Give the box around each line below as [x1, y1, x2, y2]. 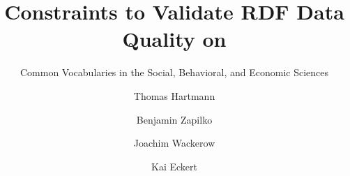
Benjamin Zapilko [136, 112, 213, 126]
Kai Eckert [151, 159, 197, 173]
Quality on [122, 24, 227, 53]
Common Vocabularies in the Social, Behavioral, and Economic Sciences [20, 65, 328, 80]
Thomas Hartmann [133, 88, 215, 103]
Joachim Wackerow [133, 135, 215, 150]
